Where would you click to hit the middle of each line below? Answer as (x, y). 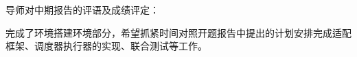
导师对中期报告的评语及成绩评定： (82, 9)
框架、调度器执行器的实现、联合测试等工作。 (106, 46)
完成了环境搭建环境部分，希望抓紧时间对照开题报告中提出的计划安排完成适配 (178, 32)
